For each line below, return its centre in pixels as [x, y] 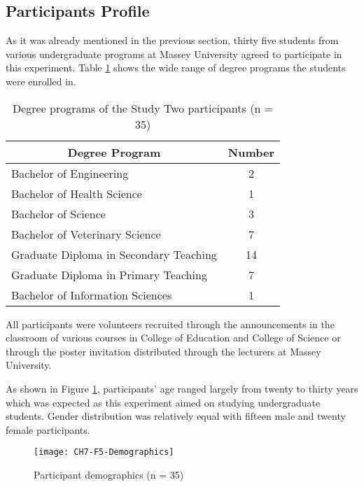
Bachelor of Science [58, 213]
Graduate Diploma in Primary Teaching [109, 274]
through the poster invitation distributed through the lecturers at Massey [163, 351]
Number [251, 152]
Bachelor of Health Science [77, 193]
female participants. [48, 429]
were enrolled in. [41, 81]
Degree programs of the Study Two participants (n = [143, 108]
